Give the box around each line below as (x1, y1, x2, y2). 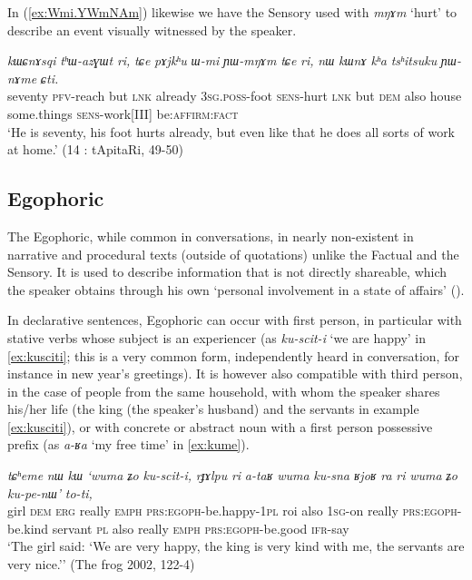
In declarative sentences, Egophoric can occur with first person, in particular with (7, 310, 462, 329)
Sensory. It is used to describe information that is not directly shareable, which (7, 262, 447, 281)
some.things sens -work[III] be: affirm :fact (7, 103, 239, 123)
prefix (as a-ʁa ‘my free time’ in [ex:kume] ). (7, 435, 250, 454)
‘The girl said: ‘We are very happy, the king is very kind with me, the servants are (7, 536, 465, 555)
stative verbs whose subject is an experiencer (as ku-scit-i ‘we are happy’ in (7, 328, 427, 347)
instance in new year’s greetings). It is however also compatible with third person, (7, 364, 463, 383)
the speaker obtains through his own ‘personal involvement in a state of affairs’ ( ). (7, 280, 465, 299)
